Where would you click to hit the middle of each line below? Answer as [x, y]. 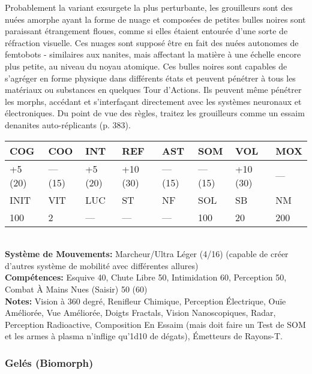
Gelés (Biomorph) [49, 362]
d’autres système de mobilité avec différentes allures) [102, 265]
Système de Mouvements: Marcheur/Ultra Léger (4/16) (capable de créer [147, 254]
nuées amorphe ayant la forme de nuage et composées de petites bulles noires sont [155, 19]
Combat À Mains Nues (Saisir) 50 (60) [76, 289]
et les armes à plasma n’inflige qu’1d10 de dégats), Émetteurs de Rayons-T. [144, 336]
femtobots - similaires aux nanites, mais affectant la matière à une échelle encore [153, 54]
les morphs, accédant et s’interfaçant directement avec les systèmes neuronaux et [153, 101]
